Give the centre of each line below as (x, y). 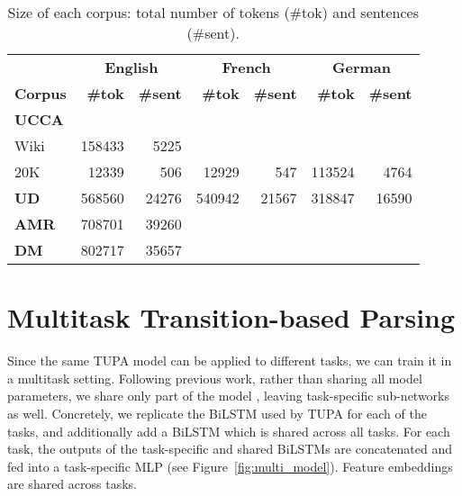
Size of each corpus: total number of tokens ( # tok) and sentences (213, 12)
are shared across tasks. (72, 484)
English (131, 67)
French (246, 67)
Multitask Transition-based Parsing (231, 317)
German (362, 67)
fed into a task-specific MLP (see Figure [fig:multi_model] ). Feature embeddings (230, 466)
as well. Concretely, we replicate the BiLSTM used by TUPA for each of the (217, 413)
